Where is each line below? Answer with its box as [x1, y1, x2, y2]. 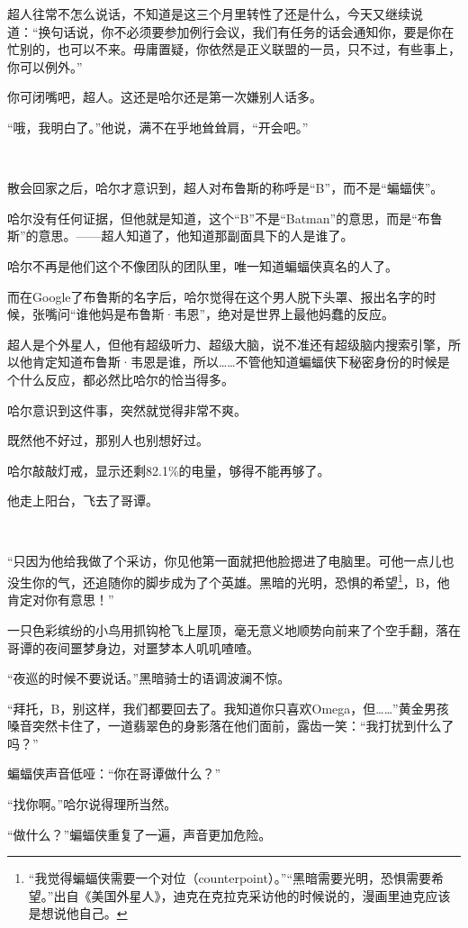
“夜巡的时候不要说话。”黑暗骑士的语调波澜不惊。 [7, 669, 291, 687]
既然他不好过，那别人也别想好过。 [7, 431, 209, 450]
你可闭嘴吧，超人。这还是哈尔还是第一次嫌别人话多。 [7, 87, 322, 106]
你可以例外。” [7, 57, 83, 76]
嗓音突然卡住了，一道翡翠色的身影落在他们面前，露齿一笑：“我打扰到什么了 [7, 716, 454, 735]
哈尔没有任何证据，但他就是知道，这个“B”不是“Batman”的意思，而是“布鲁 [7, 208, 443, 227]
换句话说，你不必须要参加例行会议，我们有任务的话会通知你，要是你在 [38, 22, 454, 41]
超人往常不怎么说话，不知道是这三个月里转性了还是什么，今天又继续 [7, 5, 410, 23]
